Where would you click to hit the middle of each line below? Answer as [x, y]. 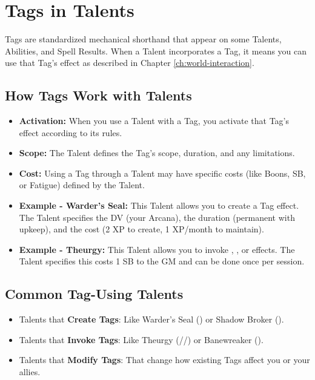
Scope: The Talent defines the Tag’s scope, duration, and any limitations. [157, 153]
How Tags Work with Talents [98, 95]
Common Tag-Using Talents [94, 294]
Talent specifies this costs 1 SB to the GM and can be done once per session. [162, 261]
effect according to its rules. [71, 132]
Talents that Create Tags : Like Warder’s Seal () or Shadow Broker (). [151, 319]
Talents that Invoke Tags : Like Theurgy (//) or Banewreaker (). [141, 339]
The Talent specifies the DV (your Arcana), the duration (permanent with [157, 217]
